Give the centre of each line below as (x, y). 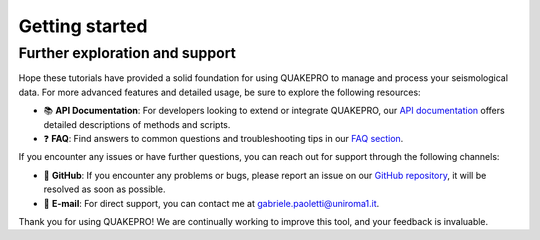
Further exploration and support (127, 53)
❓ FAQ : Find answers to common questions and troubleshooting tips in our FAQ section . (223, 138)
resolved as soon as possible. (104, 189)
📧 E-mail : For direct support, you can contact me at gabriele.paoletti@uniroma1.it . (211, 203)
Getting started (83, 26)
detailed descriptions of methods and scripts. (137, 124)
